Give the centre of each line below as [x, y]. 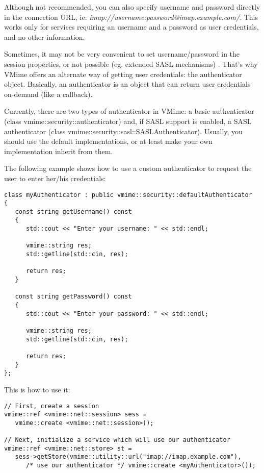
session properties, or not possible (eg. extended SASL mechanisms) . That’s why [131, 64]
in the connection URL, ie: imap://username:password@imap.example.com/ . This [131, 17]
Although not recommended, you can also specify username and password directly [132, 7]
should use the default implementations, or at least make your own [109, 141]
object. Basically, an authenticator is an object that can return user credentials [127, 84]
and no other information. [45, 36]
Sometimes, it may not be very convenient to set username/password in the [122, 54]
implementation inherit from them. [59, 151]
